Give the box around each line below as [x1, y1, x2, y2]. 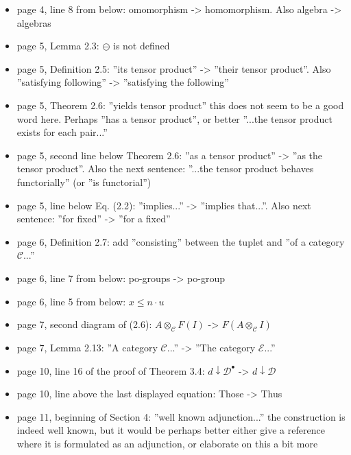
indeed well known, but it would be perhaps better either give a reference [16, 423, 325, 437]
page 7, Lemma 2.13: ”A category [16, 340, 158, 355]
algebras [16, 15, 51, 30]
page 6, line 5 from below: [16, 294, 126, 308]
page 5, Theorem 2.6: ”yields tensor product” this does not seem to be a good [16, 97, 344, 112]
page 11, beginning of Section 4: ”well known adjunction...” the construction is [16, 409, 346, 423]
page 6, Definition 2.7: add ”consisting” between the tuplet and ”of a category [16, 234, 345, 248]
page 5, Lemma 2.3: [16, 38, 99, 53]
